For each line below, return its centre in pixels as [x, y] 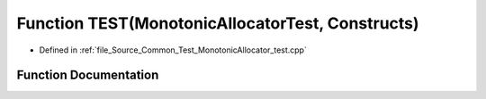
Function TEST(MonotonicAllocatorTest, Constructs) [218, 23]
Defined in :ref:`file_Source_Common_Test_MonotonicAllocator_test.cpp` [173, 50]
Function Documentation [88, 75]
